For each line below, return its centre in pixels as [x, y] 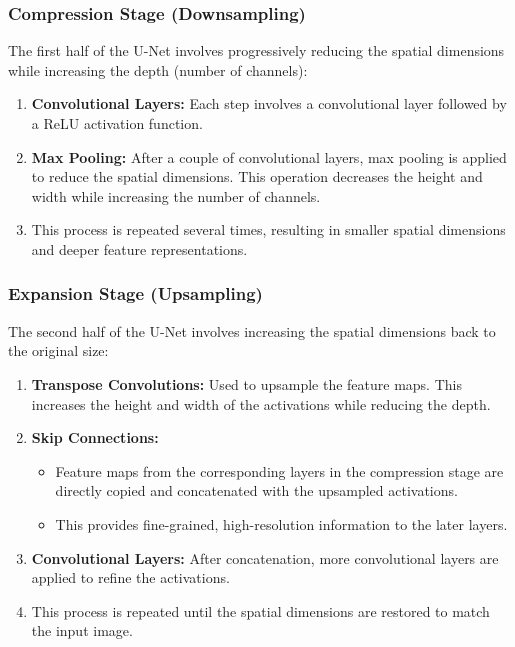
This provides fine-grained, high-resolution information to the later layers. [281, 523]
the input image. [82, 630]
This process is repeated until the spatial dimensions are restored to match [260, 610]
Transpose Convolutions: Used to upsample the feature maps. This [246, 383]
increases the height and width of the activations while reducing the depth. [261, 403]
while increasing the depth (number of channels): [158, 69]
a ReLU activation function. [117, 123]
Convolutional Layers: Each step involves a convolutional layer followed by [269, 103]
